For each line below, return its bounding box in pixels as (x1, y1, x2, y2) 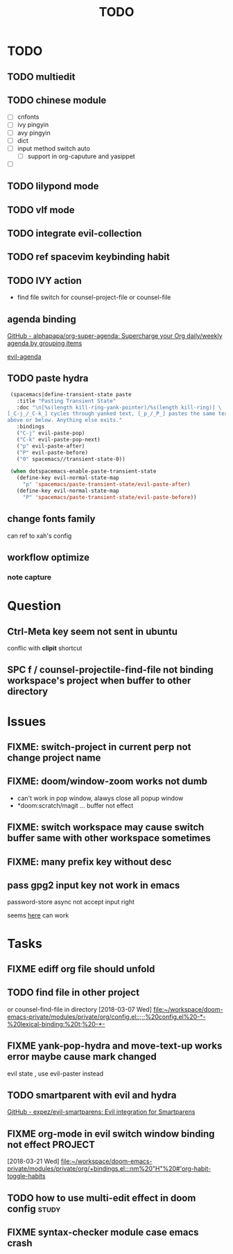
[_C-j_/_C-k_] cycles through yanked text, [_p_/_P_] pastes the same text (7, 410, 231, 417)
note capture (7, 572, 52, 582)
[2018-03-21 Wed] (7, 1157, 60, 1166)
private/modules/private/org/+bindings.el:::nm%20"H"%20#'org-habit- (7, 1164, 212, 1173)
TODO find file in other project (7, 987, 140, 999)
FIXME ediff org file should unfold (7, 963, 155, 975)
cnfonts (17, 112, 40, 121)
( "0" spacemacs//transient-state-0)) (16, 455, 126, 462)
